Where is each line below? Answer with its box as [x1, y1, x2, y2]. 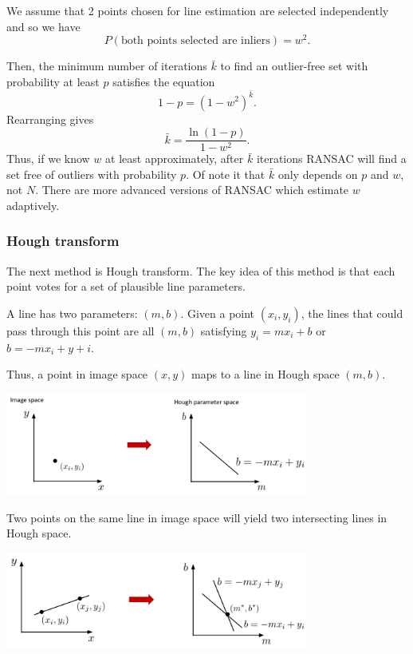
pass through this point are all [6, 322, 155, 339]
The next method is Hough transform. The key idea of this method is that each [6, 262, 395, 279]
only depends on [277, 165, 358, 182]
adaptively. [6, 196, 60, 213]
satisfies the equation [112, 73, 215, 89]
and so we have [6, 18, 81, 34]
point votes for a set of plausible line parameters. [6, 278, 246, 295]
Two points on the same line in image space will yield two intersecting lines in [6, 509, 387, 525]
